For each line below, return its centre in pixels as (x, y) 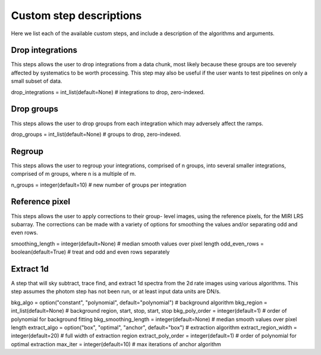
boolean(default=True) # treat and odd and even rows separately (90, 252)
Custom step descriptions (76, 15)
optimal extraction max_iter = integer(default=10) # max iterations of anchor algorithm (116, 344)
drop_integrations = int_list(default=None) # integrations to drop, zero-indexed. (108, 92)
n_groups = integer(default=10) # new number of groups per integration (99, 185)
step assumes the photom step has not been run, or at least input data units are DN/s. (116, 291)
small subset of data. (37, 81)
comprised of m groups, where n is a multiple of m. (73, 174)
